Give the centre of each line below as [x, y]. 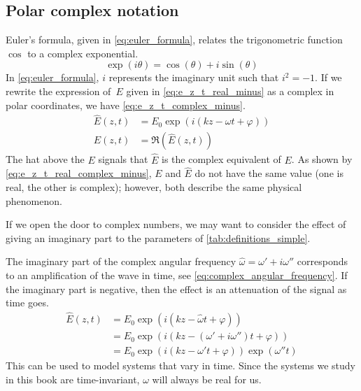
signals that [123, 159]
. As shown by [322, 159]
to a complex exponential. [83, 53]
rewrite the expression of [58, 91]
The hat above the [45, 159]
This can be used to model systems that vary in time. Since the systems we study [180, 365]
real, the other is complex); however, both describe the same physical [154, 187]
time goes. [27, 303]
